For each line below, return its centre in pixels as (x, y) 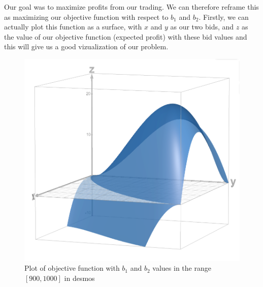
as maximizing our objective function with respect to (86, 17)
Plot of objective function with (72, 268)
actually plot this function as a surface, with (73, 27)
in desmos (79, 278)
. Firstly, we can (224, 17)
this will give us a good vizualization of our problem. (86, 46)
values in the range (182, 268)
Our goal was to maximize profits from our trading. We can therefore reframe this (131, 7)
